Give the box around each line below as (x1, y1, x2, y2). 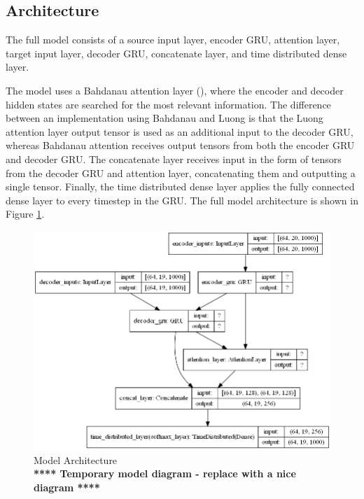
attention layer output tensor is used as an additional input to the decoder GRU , (6, 124, 353, 139)
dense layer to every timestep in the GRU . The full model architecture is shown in (6, 192, 358, 207)
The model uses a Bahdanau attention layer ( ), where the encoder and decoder (6, 83, 344, 97)
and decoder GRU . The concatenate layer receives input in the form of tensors (6, 151, 342, 166)
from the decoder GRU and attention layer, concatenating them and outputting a (6, 165, 356, 180)
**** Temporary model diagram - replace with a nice (34, 466, 296, 481)
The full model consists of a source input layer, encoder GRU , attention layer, (6, 32, 340, 47)
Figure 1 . (6, 206, 45, 221)
